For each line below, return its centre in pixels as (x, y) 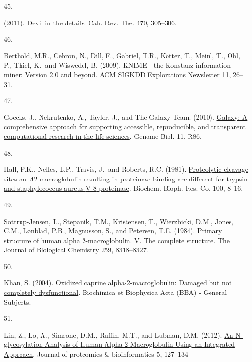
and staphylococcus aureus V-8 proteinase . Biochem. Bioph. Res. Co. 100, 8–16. (124, 188)
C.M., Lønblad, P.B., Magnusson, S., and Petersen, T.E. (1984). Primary (113, 231)
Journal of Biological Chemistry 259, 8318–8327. (76, 250)
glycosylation (23, 344)
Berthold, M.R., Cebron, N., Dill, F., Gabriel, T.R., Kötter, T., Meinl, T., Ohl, (122, 55)
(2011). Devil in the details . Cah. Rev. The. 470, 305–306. (90, 22)
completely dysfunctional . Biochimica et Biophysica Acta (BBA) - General (115, 292)
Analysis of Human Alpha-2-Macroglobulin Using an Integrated (140, 344)
